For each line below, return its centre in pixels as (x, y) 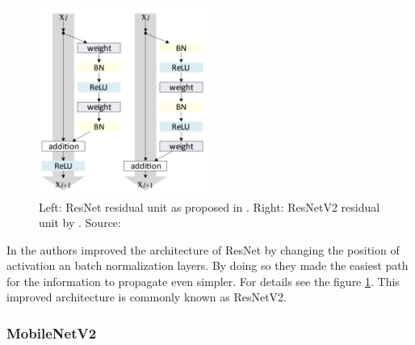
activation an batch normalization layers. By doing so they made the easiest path (207, 265)
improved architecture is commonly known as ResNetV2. (147, 297)
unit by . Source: (80, 223)
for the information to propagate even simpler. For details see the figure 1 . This (203, 281)
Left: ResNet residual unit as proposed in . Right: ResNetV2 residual (210, 206)
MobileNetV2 (52, 333)
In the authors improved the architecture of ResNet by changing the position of (203, 249)
